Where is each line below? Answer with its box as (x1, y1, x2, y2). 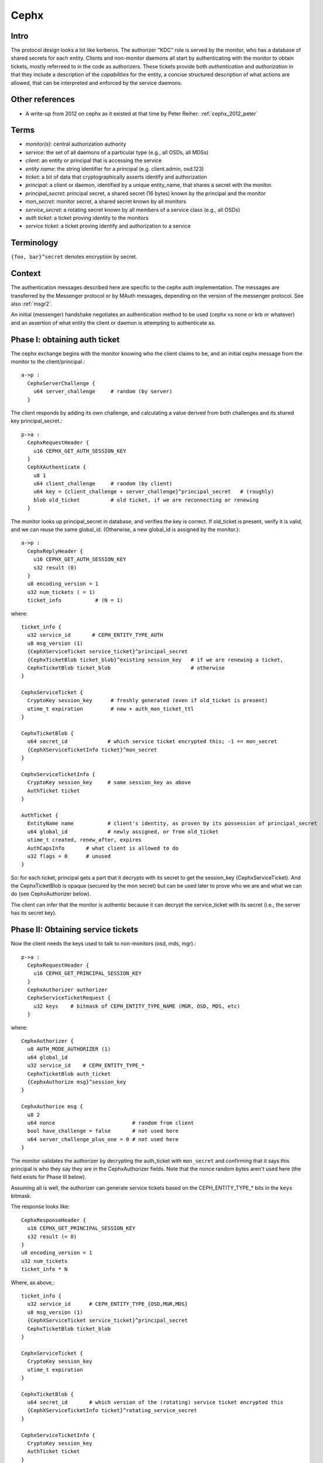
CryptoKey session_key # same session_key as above (27, 779, 191, 786)
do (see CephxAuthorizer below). (11, 890, 91, 898)
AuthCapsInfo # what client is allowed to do (27, 844, 178, 851)
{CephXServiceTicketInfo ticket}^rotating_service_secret (27, 1407, 197, 1414)
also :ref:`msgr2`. (11, 300, 53, 307)
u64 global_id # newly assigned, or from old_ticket (27, 828, 219, 835)
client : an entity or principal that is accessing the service (25, 157, 162, 164)
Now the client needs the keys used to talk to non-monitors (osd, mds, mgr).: (11, 940, 196, 947)
